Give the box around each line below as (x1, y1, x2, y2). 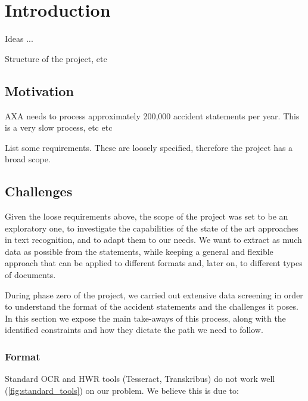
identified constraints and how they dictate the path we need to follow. (5, 323, 263, 336)
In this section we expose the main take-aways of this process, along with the (5, 311, 286, 324)
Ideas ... (5, 32, 33, 45)
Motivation (5, 81, 74, 100)
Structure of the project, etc (5, 52, 107, 64)
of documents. (5, 269, 56, 281)
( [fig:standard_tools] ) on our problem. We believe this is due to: (5, 384, 239, 396)
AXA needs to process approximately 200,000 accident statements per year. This (5, 109, 300, 122)
